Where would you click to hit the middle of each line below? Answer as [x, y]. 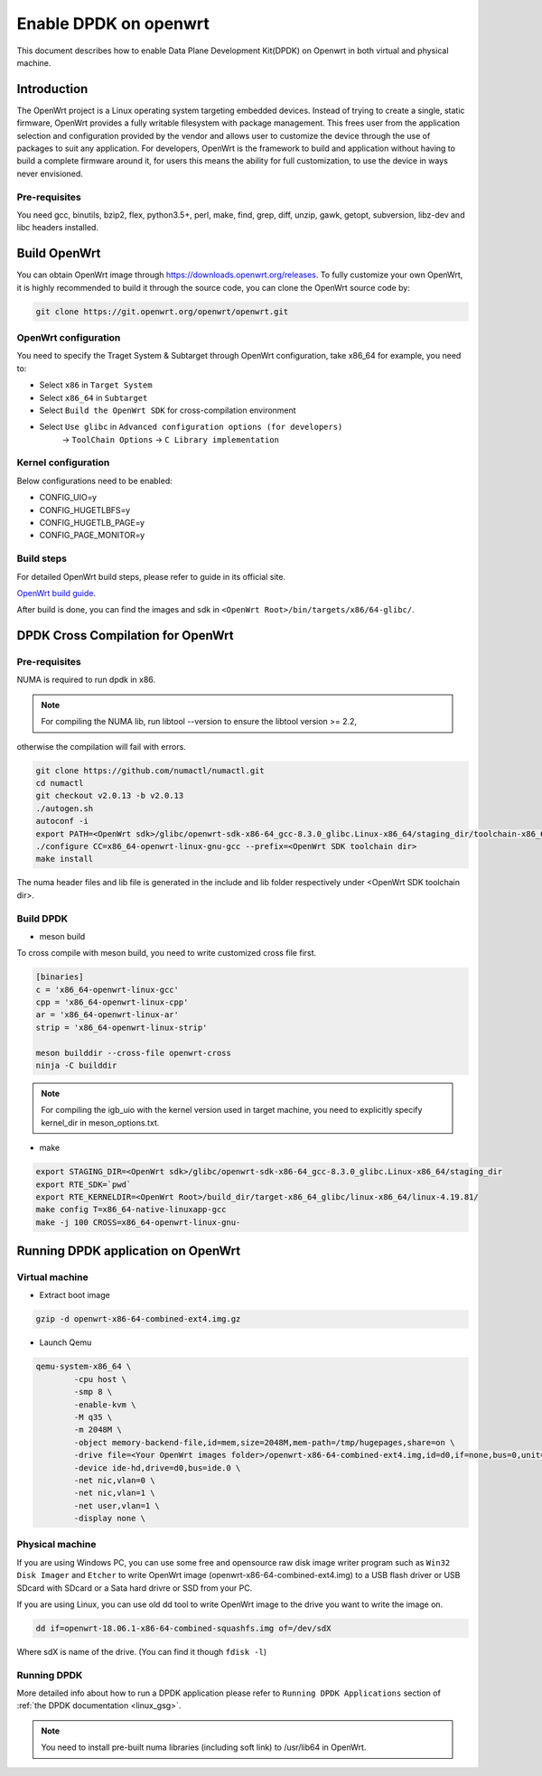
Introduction [52, 89]
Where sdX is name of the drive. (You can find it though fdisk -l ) [142, 1651]
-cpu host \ [100, 1379]
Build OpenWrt [59, 253]
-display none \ [110, 1519]
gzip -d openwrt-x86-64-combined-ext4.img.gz [138, 1319]
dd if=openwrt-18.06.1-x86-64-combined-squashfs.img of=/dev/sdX [183, 1628]
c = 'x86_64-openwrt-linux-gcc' [107, 990]
